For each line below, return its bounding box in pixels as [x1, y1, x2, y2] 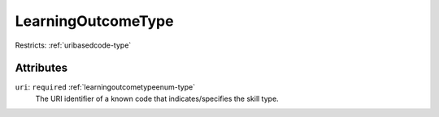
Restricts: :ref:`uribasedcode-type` [15, 40, 132, 50]
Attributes [15, 61, 68, 75]
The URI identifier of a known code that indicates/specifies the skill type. [35, 94, 280, 103]
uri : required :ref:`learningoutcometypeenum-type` [15, 82, 195, 92]
